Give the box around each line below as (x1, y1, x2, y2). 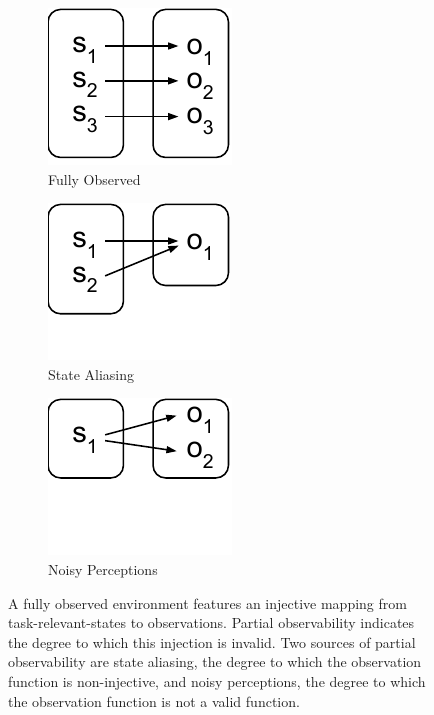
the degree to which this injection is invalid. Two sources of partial (8, 631, 416, 652)
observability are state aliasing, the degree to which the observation (8, 651, 422, 672)
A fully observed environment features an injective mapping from (8, 592, 407, 613)
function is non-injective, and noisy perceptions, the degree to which (8, 670, 426, 691)
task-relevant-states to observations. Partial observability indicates (8, 612, 415, 633)
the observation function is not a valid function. (8, 690, 300, 711)
